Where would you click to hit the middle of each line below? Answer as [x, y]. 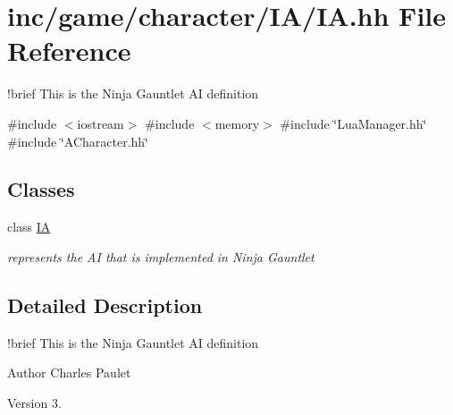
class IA [29, 227]
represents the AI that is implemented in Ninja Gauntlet [161, 256]
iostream [101, 123]
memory [237, 123]
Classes [41, 189]
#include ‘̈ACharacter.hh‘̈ [78, 141]
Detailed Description [105, 305]
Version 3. [34, 402]
